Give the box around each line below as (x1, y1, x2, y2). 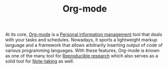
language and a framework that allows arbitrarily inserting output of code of (5, 42, 163, 48)
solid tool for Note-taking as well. (5, 58, 74, 64)
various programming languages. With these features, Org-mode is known (5, 47, 160, 53)
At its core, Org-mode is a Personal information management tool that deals (5, 31, 162, 38)
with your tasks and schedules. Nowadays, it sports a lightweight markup (5, 37, 157, 43)
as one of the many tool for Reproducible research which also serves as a (5, 53, 158, 59)
